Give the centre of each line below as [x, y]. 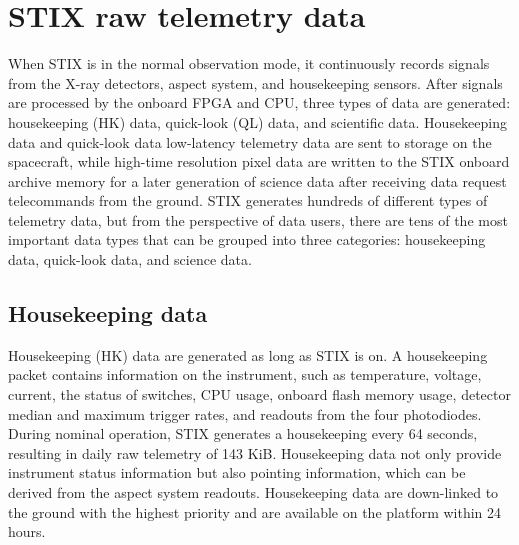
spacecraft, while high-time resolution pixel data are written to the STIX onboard [259, 161]
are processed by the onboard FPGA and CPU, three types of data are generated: [259, 102]
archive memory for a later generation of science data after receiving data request [257, 180]
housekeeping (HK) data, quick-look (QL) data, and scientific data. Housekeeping [257, 121]
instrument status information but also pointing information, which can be [237, 472]
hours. [27, 531]
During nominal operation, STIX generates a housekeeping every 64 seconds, [243, 433]
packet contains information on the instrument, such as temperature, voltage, [245, 374]
